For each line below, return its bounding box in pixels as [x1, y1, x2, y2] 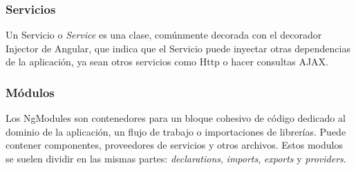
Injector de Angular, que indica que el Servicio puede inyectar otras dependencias [6, 41, 350, 55]
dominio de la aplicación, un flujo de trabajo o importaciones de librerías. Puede [6, 124, 346, 138]
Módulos [6, 83, 55, 100]
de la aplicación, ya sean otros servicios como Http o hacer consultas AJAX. [6, 54, 328, 69]
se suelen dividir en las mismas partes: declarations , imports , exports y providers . [6, 151, 346, 165]
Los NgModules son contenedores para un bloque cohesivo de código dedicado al [6, 111, 346, 125]
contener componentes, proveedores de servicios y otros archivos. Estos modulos [6, 138, 343, 152]
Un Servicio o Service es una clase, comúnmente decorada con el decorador [6, 28, 322, 42]
